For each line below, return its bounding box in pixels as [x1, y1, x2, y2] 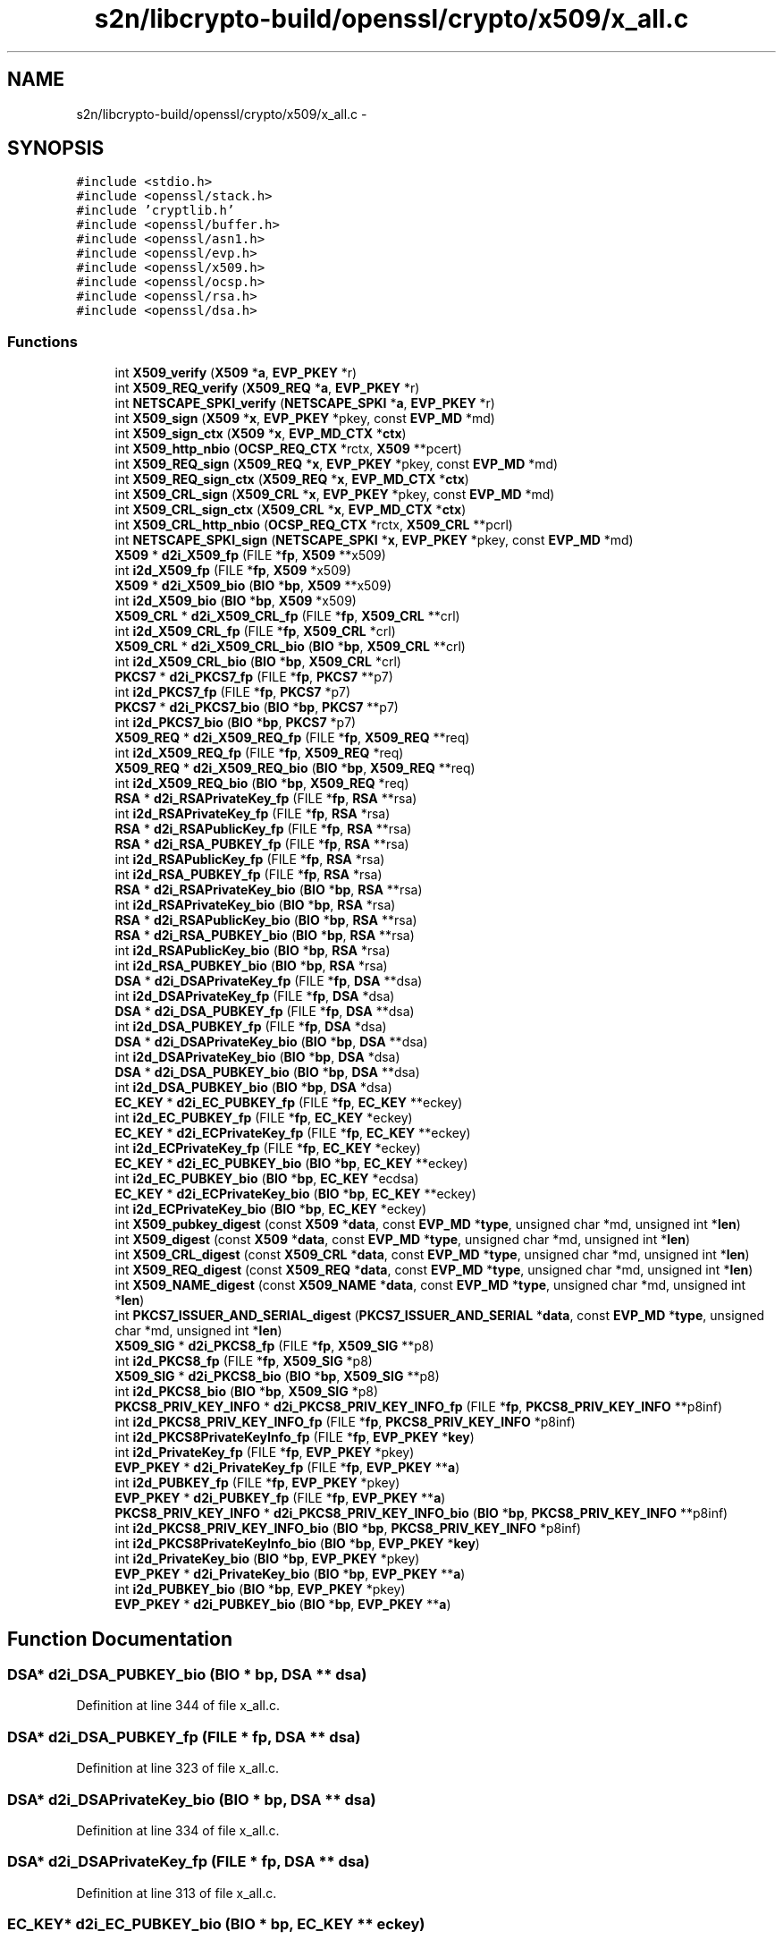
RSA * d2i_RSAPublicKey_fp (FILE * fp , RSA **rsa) [114, 821, 412, 837]
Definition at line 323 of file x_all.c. [76, 1760, 280, 1776]
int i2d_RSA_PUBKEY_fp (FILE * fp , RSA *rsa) [114, 867, 383, 883]
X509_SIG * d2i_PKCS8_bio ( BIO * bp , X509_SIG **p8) [114, 1368, 440, 1385]
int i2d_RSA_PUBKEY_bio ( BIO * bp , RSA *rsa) [114, 958, 388, 974]
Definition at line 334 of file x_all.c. [76, 1822, 280, 1838]
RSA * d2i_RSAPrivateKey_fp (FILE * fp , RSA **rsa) [114, 791, 417, 807]
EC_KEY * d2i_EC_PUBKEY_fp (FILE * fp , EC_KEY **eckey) [114, 1095, 463, 1111]
